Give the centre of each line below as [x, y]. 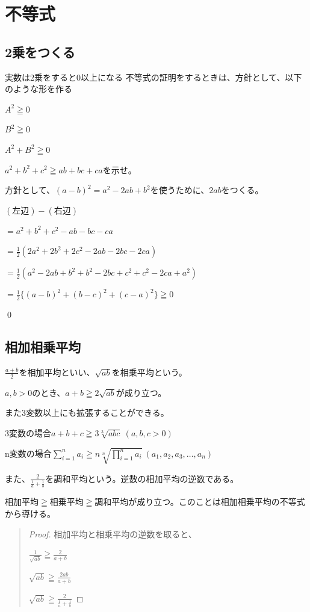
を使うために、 [180, 190]
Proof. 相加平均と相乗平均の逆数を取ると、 [113, 533]
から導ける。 [30, 513]
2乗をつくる [40, 51]
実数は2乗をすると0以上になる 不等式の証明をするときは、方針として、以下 [153, 77]
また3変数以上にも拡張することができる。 [87, 413]
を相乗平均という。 [149, 372]
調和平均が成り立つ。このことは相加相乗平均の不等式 [200, 502]
